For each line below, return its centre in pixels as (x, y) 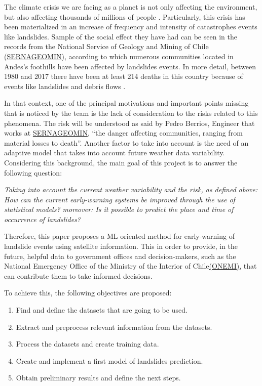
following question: (33, 172)
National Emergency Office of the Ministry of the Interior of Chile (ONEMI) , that (130, 266)
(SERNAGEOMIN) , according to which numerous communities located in (119, 56)
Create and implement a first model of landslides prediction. (109, 360)
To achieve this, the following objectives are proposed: (88, 293)
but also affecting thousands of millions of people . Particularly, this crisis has (125, 16)
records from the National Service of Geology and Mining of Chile (106, 46)
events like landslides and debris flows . (65, 86)
